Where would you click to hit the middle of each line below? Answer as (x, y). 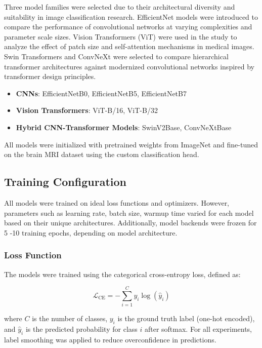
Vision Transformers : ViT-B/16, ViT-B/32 (87, 110)
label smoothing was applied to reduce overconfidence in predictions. (110, 339)
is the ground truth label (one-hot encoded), (186, 318)
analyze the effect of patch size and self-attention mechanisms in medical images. (129, 46)
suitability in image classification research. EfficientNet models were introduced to (131, 16)
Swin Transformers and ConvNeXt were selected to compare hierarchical (116, 56)
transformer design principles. (50, 76)
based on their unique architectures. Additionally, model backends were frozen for (130, 223)
